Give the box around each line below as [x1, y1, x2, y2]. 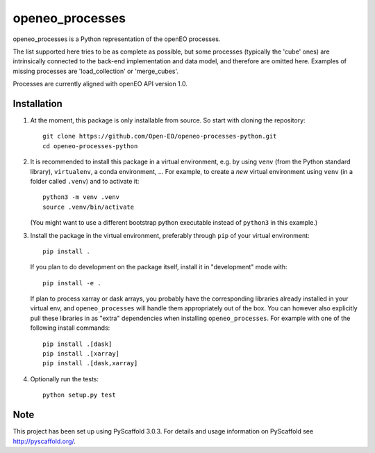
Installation [12, 97, 62, 109]
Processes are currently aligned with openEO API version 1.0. [12, 80, 187, 88]
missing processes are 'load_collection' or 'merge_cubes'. [12, 67, 178, 75]
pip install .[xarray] [42, 350, 120, 358]
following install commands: [30, 324, 110, 332]
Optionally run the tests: [30, 374, 99, 383]
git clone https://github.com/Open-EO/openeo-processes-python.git [42, 132, 277, 141]
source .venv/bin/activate [42, 202, 135, 211]
